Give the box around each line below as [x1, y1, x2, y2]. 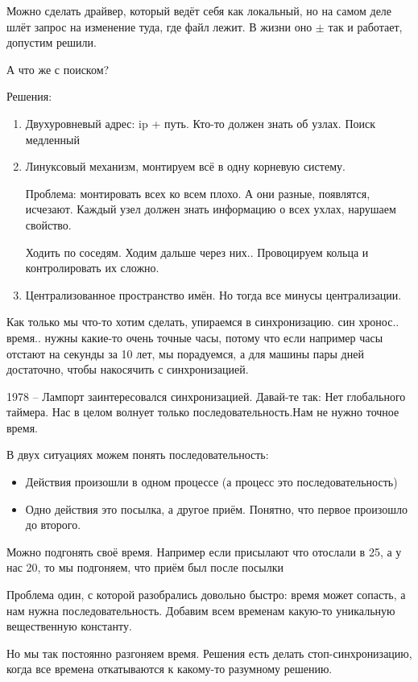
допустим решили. [6, 34, 97, 51]
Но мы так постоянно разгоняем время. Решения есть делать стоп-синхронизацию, [6, 644, 412, 661]
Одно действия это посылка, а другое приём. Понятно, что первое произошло [25, 500, 408, 517]
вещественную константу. [6, 618, 132, 634]
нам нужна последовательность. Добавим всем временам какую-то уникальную [6, 601, 395, 618]
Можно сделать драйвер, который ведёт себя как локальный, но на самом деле [6, 2, 392, 19]
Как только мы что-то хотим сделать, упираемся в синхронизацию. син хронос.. [6, 313, 399, 330]
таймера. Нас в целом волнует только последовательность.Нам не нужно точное [6, 403, 399, 420]
